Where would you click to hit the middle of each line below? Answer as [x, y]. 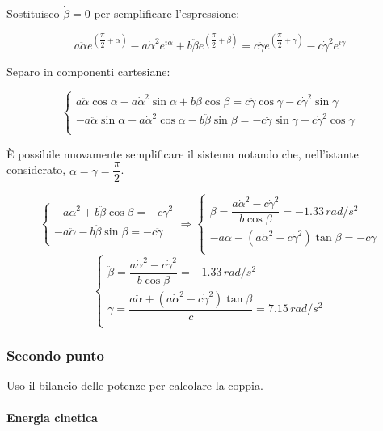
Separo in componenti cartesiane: [88, 72]
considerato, [36, 169]
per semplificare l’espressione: [167, 13]
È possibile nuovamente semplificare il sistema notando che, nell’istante [183, 153]
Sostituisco [33, 13]
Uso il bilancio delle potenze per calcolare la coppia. [135, 385]
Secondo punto [55, 355]
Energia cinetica [52, 417]
